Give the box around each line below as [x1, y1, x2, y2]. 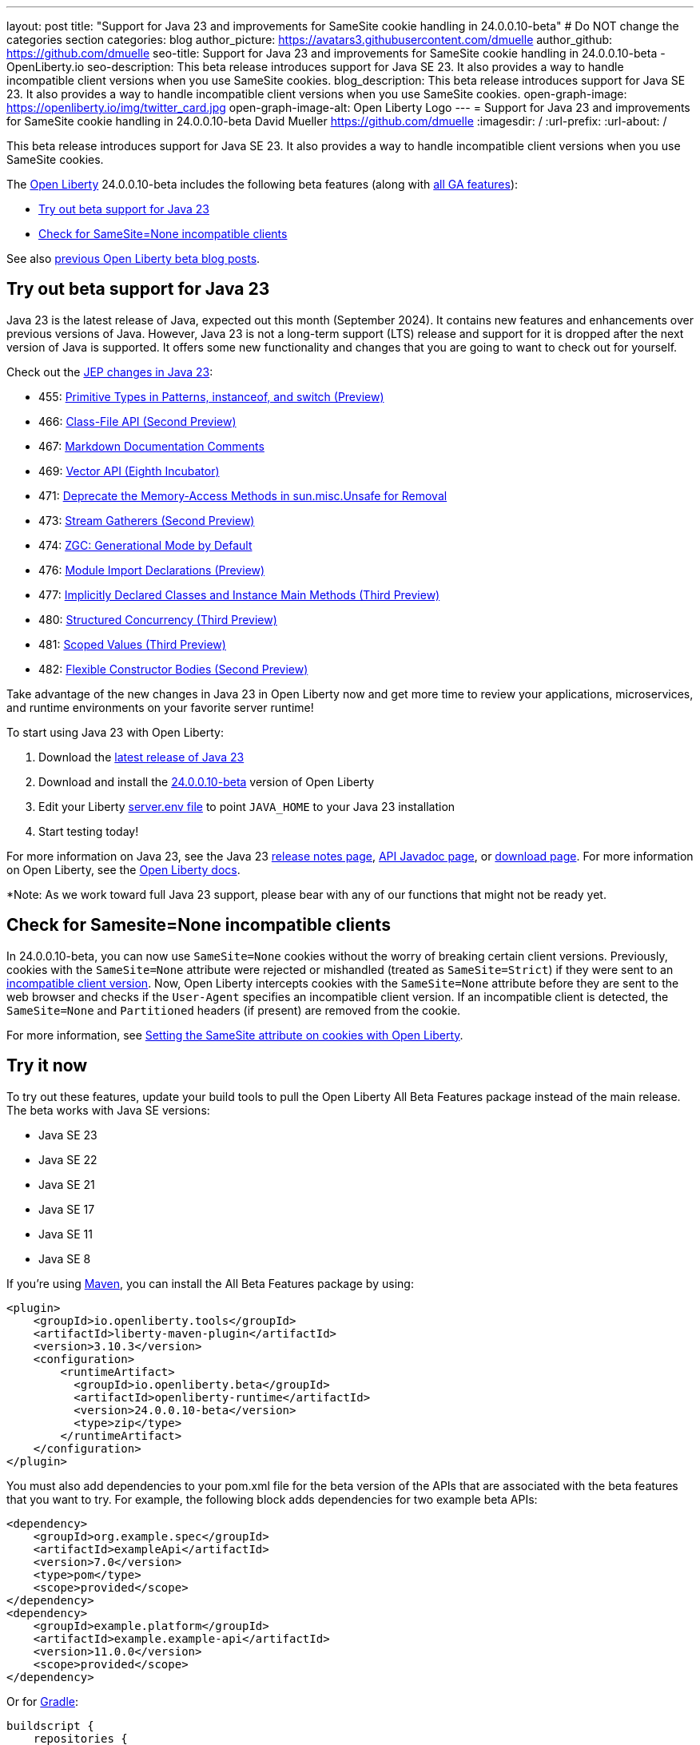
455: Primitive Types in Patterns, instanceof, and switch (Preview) [38, 389, 384, 403]
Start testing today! [38, 824, 139, 838]
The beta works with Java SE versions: [6, 1103, 210, 1117]
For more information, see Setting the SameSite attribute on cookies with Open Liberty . [6, 1028, 463, 1042]
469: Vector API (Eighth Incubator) [38, 463, 220, 478]
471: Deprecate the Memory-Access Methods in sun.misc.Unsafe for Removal [38, 488, 447, 503]
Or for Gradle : [6, 1694, 79, 1708]
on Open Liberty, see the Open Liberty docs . [6, 862, 241, 876]
